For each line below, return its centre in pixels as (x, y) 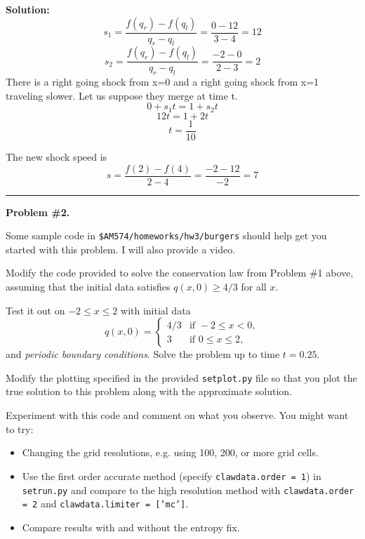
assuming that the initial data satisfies (88, 287)
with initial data (156, 310)
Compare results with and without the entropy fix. (131, 527)
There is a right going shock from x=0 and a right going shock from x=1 (162, 82)
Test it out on (35, 310)
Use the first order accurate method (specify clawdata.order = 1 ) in (172, 475)
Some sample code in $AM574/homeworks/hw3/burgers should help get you (166, 235)
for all (254, 287)
